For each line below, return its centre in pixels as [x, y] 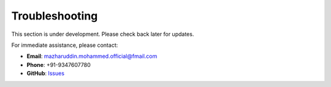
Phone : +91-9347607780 [59, 64]
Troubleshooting [55, 16]
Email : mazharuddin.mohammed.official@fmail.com [92, 56]
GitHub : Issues [45, 74]
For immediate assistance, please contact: [65, 45]
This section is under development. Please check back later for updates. [103, 34]
